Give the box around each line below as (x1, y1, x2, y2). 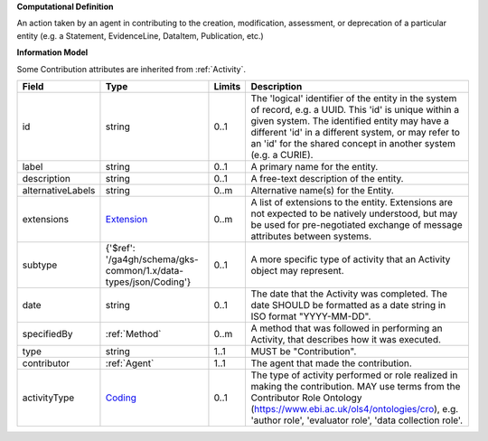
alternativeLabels (22, 183, 96, 196)
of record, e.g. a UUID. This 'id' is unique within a (250, 103, 460, 116)
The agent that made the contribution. (250, 357, 413, 370)
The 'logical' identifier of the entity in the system (250, 91, 457, 104)
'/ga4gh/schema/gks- (105, 253, 199, 266)
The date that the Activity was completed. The (250, 287, 447, 300)
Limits (213, 80, 241, 92)
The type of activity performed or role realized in (250, 369, 458, 381)
